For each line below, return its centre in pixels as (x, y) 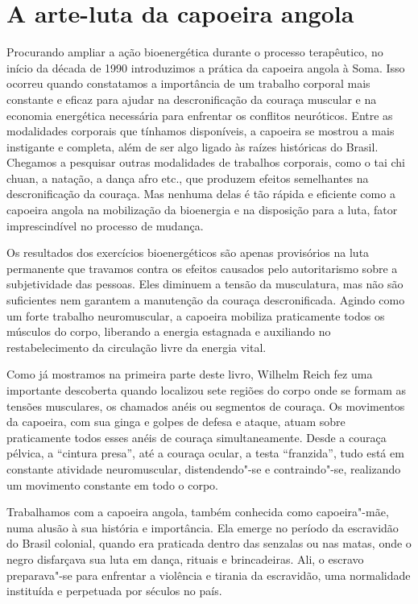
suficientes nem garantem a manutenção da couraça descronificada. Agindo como (206, 300)
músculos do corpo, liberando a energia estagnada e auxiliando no (169, 331)
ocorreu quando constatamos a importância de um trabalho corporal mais (188, 83)
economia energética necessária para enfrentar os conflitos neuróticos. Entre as (200, 115)
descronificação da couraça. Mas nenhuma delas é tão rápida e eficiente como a (201, 194)
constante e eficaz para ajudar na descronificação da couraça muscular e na (192, 99)
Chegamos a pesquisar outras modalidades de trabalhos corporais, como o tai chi (206, 162)
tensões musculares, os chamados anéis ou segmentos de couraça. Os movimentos (206, 405)
